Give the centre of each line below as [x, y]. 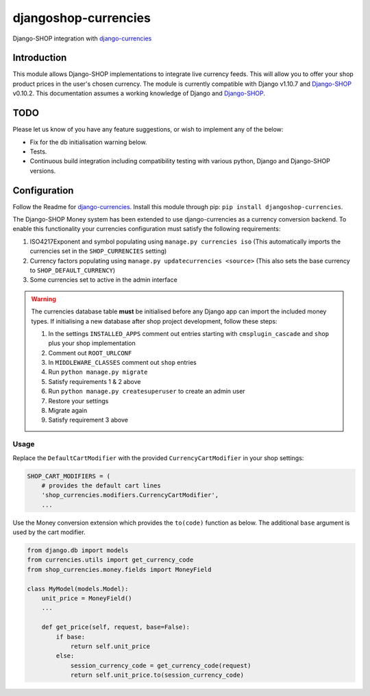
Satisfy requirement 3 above [88, 420]
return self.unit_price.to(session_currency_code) [157, 675]
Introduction [40, 58]
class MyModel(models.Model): [78, 589]
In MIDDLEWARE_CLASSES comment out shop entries [122, 363]
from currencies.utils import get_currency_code [110, 560]
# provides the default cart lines [101, 485]
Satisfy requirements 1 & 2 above [95, 381]
